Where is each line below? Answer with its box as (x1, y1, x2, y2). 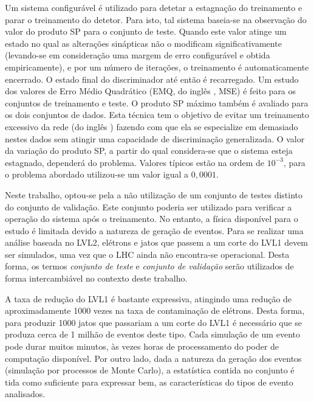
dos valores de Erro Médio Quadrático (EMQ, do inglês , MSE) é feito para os (5, 85, 296, 97)
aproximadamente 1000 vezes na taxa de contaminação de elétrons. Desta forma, (5, 304, 305, 317)
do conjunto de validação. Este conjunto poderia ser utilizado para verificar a (5, 200, 292, 213)
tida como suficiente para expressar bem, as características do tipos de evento (5, 375, 293, 388)
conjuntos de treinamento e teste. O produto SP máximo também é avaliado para (5, 96, 309, 109)
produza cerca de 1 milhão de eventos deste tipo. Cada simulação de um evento (5, 328, 300, 341)
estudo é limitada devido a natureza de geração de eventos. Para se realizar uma (5, 224, 304, 237)
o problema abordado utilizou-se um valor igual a (5, 168, 188, 181)
